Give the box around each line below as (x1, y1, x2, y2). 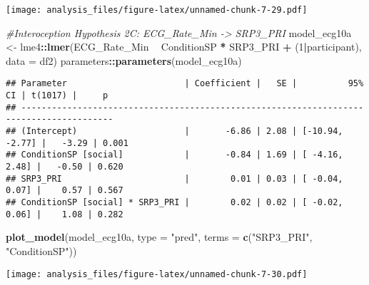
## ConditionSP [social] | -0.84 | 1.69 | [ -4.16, (6, 150, 343, 160)
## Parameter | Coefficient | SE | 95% (6, 78, 364, 89)
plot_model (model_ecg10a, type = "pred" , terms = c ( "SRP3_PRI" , (6, 229, 313, 244)
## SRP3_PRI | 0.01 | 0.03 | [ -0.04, (6, 173, 343, 184)
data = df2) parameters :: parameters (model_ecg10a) (6, 53, 242, 68)
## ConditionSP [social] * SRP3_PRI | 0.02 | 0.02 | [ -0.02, (6, 197, 343, 207)
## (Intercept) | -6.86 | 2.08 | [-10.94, (6, 126, 343, 137)
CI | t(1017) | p (6, 90, 108, 101)
